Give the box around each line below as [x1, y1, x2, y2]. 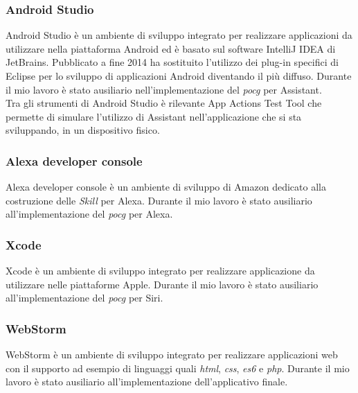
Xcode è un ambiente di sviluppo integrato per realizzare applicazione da [6, 263, 315, 278]
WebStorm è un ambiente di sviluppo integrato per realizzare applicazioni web [6, 347, 338, 362]
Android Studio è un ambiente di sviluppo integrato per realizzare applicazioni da [6, 28, 352, 42]
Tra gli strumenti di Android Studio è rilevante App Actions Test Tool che [6, 96, 322, 110]
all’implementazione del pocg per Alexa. [6, 207, 173, 221]
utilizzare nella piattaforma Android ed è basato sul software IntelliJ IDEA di [6, 41, 336, 55]
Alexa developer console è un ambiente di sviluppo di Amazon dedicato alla [6, 180, 326, 194]
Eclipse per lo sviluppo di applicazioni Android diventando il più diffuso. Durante [6, 69, 352, 82]
